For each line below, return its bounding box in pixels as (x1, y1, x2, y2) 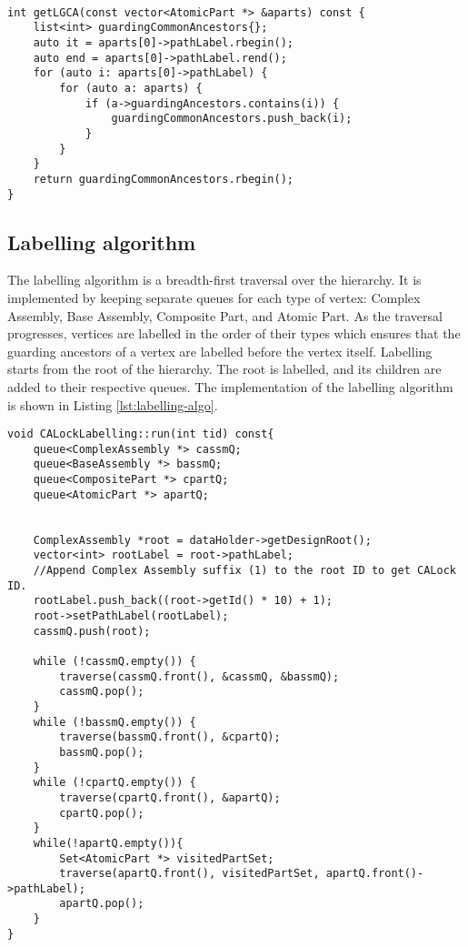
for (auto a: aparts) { (59, 81, 203, 95)
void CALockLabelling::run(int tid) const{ (7, 428, 274, 441)
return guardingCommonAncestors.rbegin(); (33, 172, 294, 186)
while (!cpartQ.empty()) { (33, 776, 196, 790)
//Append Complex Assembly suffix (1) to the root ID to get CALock (33, 564, 456, 578)
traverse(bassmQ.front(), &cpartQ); (59, 730, 281, 744)
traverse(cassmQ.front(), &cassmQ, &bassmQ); (59, 670, 340, 683)
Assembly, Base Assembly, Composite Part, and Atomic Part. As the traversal (7, 306, 443, 325)
